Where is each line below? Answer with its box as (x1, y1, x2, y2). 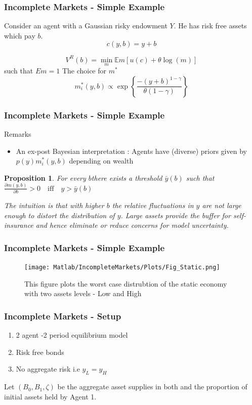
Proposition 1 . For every (4, 172, 86, 183)
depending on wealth (69, 155, 134, 166)
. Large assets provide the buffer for (120, 210, 231, 220)
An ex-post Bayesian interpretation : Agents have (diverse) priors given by (16, 145, 247, 156)
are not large (202, 200, 241, 210)
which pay (4, 30, 35, 40)
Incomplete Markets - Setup (4, 309, 121, 322)
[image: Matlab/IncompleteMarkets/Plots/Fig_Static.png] (24, 264, 220, 271)
